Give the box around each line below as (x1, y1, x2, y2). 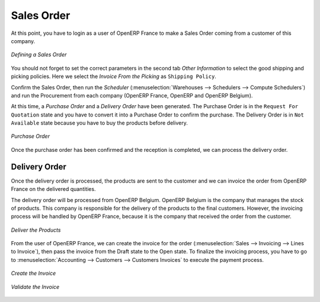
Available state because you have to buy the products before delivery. (11, 119, 188, 126)
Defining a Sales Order (11, 51, 67, 59)
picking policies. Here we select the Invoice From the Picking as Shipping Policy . (11, 73, 216, 80)
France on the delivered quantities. (11, 186, 96, 193)
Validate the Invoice (11, 283, 60, 290)
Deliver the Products (11, 226, 61, 233)
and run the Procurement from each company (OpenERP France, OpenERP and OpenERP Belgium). (11, 92, 253, 99)
